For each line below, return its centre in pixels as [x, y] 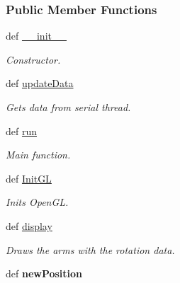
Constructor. [33, 59]
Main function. [38, 155]
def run [22, 131]
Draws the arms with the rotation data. [90, 249]
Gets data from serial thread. [68, 107]
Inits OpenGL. [37, 202]
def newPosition [44, 273]
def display [29, 225]
